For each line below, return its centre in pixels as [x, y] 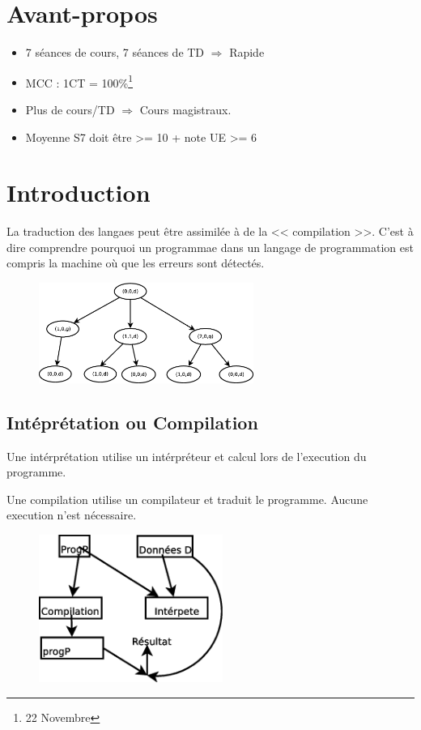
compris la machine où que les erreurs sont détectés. [136, 263]
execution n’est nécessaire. [72, 515]
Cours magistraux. [185, 109]
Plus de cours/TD [70, 109]
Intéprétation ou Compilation [132, 422]
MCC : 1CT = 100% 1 [79, 81]
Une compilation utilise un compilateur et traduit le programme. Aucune [187, 499]
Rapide [247, 52]
